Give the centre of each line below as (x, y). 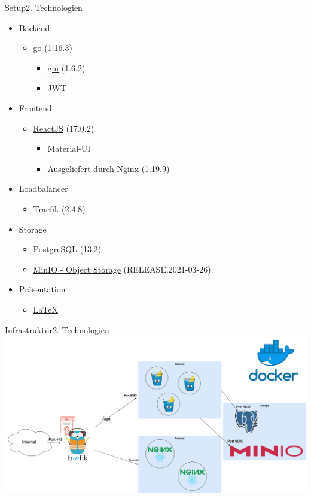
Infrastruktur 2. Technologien (57, 329)
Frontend (35, 108)
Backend (34, 27)
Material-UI (69, 148)
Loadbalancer (43, 188)
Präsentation (42, 289)
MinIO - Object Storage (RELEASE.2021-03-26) (122, 269)
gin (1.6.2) (66, 67)
